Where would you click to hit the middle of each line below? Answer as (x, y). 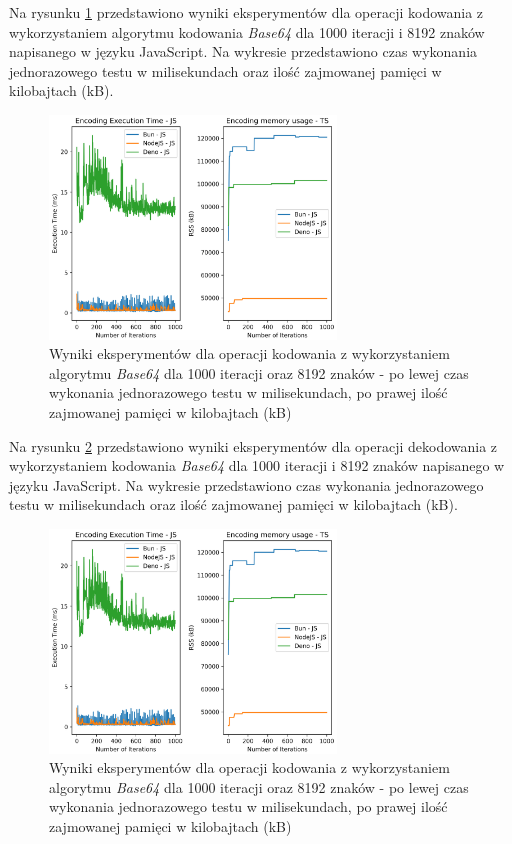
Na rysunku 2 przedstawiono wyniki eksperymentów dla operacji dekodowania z (253, 445)
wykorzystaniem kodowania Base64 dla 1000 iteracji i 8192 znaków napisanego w (257, 465)
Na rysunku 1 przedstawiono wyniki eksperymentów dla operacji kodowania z (246, 12)
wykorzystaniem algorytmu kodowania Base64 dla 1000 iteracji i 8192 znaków (247, 31)
